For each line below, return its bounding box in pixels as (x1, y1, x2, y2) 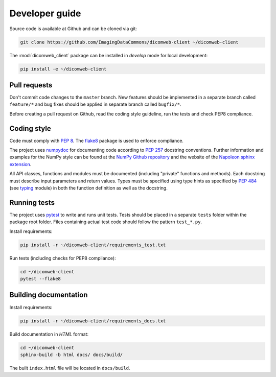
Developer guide (9, 8, 81, 19)
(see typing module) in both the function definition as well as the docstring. (9, 185, 168, 191)
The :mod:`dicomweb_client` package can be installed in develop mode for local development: (9, 52, 208, 58)
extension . (9, 161, 32, 167)
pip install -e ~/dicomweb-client (20, 66, 107, 72)
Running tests (9, 198, 55, 207)
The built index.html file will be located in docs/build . (9, 365, 130, 371)
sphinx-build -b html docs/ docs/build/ (20, 351, 123, 358)
